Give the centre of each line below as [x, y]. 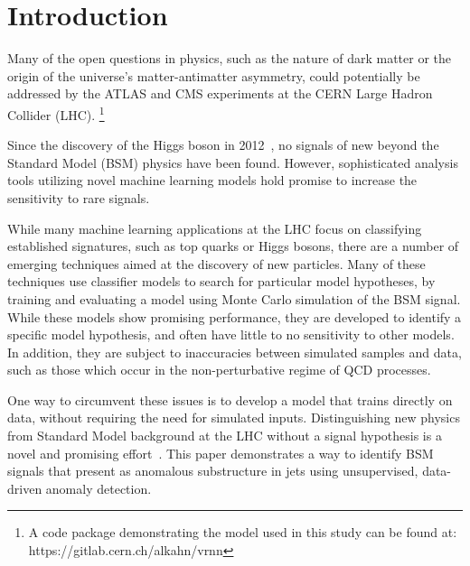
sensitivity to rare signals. [79, 197]
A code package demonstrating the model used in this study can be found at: [243, 532]
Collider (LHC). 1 [56, 113]
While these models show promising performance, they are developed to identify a [235, 316]
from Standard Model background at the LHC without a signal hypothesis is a [225, 436]
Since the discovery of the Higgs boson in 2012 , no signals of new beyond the [223, 145]
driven [25, 488]
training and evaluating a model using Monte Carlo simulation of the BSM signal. [234, 298]
